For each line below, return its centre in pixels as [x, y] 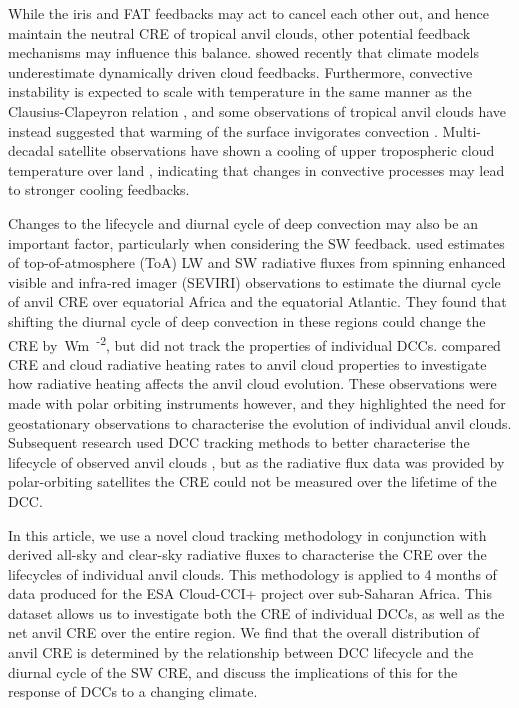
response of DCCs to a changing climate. [133, 691]
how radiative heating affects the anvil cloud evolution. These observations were [252, 383]
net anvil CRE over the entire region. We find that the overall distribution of [244, 632]
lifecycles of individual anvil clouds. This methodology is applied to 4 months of [252, 573]
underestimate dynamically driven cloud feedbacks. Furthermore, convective [240, 71]
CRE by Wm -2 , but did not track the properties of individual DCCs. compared [254, 343]
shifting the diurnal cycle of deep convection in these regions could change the [247, 320]
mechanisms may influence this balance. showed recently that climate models [243, 52]
